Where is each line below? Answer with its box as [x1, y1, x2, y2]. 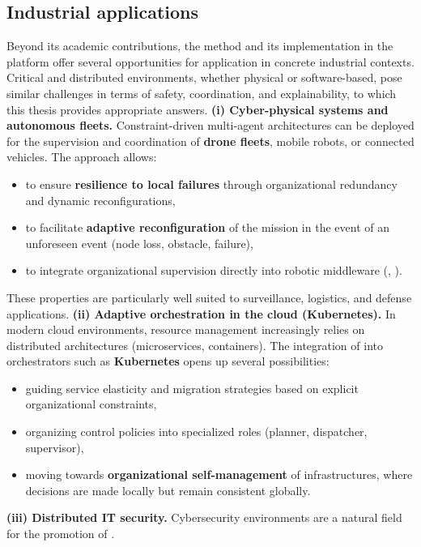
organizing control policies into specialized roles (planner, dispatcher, [25, 423, 368, 440]
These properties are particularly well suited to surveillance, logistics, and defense [6, 288, 412, 306]
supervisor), [25, 438, 84, 455]
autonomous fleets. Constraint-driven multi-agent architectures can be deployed [6, 117, 415, 134]
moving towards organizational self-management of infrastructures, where [25, 466, 413, 483]
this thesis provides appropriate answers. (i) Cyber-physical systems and [6, 100, 389, 118]
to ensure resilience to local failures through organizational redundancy [25, 175, 398, 192]
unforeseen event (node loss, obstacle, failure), [25, 234, 253, 251]
